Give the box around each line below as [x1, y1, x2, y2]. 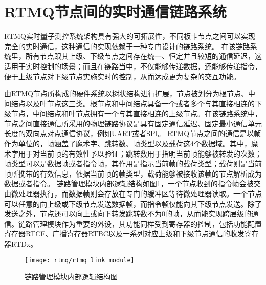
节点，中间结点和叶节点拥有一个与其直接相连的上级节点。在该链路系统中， [11, 108, 262, 119]
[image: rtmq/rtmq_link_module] [25, 256, 135, 264]
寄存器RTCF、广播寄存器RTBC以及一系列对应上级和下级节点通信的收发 [4, 228, 245, 239]
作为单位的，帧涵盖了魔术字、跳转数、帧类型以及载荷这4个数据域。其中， [4, 138, 251, 149]
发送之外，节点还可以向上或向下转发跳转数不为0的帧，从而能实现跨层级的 [4, 208, 251, 219]
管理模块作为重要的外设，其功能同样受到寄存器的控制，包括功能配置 [32, 218, 262, 229]
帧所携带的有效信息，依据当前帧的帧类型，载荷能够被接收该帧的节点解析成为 [4, 168, 262, 179]
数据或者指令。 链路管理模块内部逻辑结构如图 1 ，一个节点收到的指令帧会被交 [4, 178, 261, 189]
